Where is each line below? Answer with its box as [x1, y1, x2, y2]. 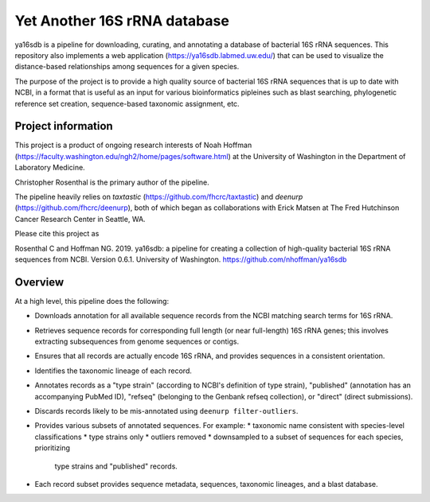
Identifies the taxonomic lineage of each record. [34, 366, 193, 376]
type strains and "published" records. [54, 461, 178, 471]
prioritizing [34, 443, 71, 453]
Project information [14, 119, 113, 133]
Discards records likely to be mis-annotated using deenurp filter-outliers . [34, 406, 299, 415]
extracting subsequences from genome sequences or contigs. [34, 337, 239, 346]
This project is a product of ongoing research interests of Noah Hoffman [14, 140, 252, 150]
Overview [14, 275, 64, 289]
